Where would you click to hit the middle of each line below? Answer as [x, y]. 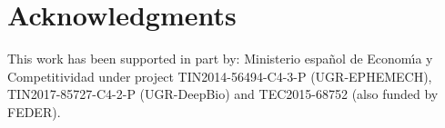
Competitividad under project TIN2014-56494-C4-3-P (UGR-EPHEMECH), [220, 76]
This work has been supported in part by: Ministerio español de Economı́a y [220, 59]
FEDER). [34, 111]
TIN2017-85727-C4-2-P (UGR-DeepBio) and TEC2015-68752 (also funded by [223, 94]
